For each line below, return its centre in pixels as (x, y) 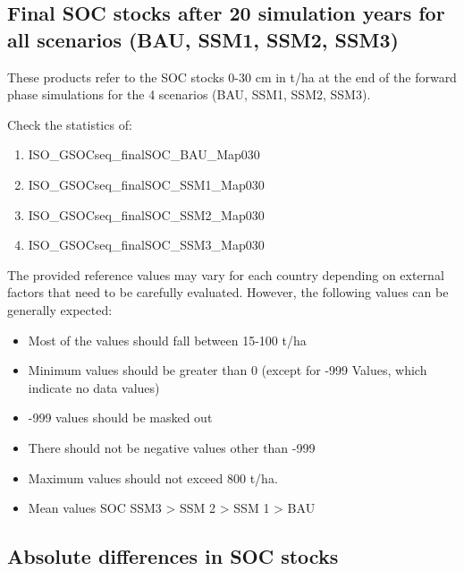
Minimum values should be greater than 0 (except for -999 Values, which (228, 370)
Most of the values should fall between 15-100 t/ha (167, 340)
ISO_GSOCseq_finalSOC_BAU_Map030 (144, 154)
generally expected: (60, 309)
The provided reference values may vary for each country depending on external (226, 274)
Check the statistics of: (70, 124)
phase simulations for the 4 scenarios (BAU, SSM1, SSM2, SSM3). (189, 94)
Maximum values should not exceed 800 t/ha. (153, 477)
